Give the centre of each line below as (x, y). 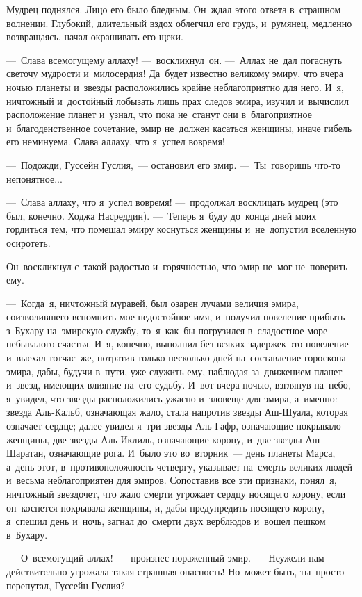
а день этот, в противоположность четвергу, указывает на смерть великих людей (179, 466)
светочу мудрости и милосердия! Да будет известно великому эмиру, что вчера (175, 73)
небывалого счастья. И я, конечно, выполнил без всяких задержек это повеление (178, 344)
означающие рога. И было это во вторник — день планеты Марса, (192, 453)
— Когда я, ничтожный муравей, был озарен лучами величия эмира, (153, 303)
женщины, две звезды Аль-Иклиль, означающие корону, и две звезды (154, 439)
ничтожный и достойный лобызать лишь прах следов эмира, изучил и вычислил (178, 100)
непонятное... (34, 178)
